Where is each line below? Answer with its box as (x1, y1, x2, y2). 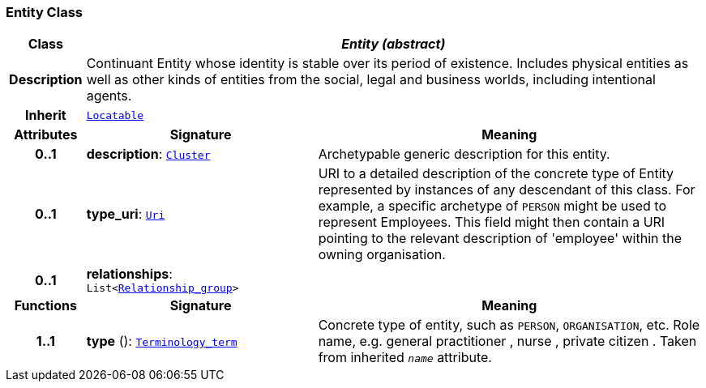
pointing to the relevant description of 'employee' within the (318, 230, 682, 247)
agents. (86, 87, 132, 104)
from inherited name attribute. (318, 349, 492, 366)
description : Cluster (86, 146, 211, 163)
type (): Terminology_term (86, 333, 237, 350)
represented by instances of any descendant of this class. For (318, 181, 695, 198)
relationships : (86, 266, 173, 283)
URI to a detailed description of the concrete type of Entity (318, 165, 674, 182)
